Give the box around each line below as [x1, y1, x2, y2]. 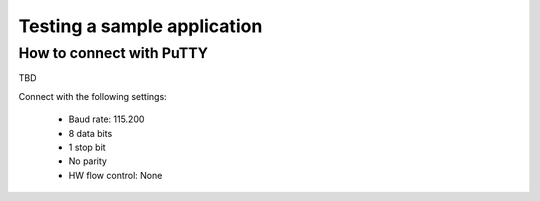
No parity [68, 155, 107, 167]
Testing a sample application [18, 15, 263, 37]
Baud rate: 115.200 [68, 113, 145, 125]
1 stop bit [68, 141, 106, 153]
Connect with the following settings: [18, 90, 167, 102]
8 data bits [68, 127, 113, 139]
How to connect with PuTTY [18, 44, 209, 62]
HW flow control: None [68, 169, 163, 181]
